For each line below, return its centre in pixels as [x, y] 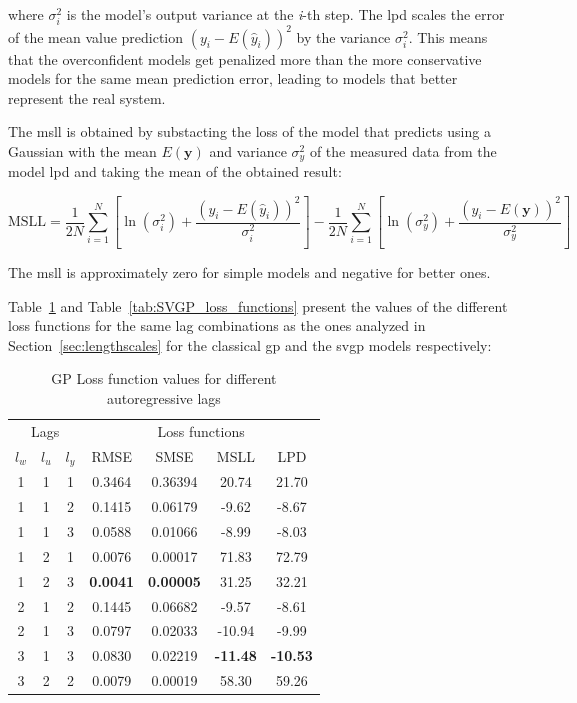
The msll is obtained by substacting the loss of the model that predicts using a [249, 131]
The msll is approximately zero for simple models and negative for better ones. [249, 271]
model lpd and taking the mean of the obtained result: [175, 171]
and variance [248, 151]
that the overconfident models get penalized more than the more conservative [245, 58]
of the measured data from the [403, 151]
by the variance [343, 36]
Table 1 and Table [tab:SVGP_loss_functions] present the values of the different [258, 305]
